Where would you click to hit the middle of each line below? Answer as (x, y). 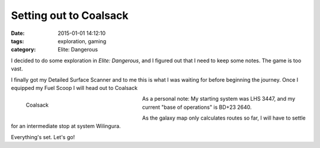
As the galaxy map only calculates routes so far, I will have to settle (224, 118)
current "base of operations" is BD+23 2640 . (197, 107)
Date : (18, 33)
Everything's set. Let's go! (43, 137)
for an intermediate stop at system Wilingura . (66, 126)
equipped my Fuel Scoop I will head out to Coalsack (74, 88)
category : (23, 50)
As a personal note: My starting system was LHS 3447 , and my (219, 99)
